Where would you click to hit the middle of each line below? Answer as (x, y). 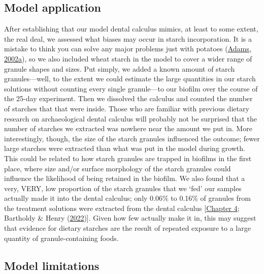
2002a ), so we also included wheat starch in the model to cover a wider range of (128, 58)
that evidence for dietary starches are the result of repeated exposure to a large (127, 228)
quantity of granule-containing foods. (61, 238)
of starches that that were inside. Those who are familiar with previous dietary (127, 108)
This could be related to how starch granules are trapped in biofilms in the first (128, 158)
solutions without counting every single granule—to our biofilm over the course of (131, 88)
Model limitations (52, 265)
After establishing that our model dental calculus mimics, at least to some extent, (131, 29)
